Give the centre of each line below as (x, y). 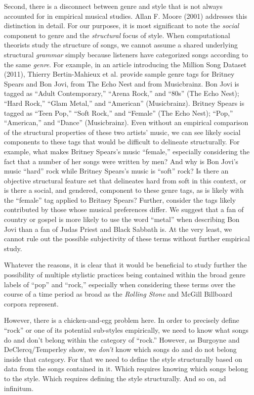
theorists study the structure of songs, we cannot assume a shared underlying (121, 45)
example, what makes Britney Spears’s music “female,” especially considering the (127, 151)
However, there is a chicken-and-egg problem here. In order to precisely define (122, 320)
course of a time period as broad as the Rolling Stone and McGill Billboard (118, 294)
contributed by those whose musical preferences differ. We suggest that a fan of (124, 209)
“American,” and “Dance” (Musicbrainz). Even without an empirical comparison (126, 122)
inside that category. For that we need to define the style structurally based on (123, 359)
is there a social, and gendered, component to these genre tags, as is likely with (124, 190)
